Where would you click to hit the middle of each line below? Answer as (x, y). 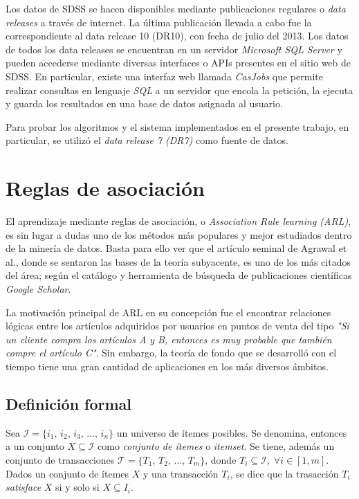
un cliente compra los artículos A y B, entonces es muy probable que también (169, 339)
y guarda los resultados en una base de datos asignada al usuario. (144, 103)
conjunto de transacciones (60, 459)
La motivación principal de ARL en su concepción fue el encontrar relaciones (168, 312)
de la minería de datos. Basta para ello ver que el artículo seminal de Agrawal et (176, 248)
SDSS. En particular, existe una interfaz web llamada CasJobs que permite (164, 76)
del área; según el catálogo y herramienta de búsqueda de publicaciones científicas (179, 275)
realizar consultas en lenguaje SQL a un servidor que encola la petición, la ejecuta (179, 90)
